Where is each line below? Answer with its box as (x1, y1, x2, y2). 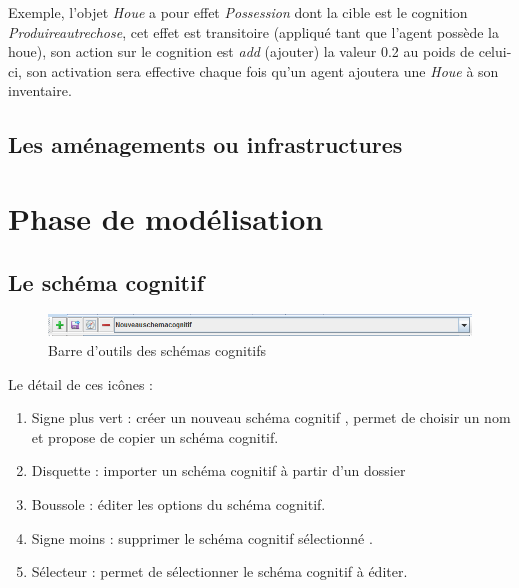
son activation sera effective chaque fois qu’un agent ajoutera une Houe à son (26, 60, 499, 81)
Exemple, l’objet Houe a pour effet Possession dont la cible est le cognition (8, 2, 468, 22)
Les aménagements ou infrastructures (8, 129, 403, 160)
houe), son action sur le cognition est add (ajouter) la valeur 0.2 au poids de (8, 41, 475, 62)
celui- (478, 41, 512, 62)
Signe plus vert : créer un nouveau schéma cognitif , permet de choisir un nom (31, 407, 511, 428)
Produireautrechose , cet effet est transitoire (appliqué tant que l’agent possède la (8, 21, 499, 42)
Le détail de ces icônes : (8, 373, 153, 394)
